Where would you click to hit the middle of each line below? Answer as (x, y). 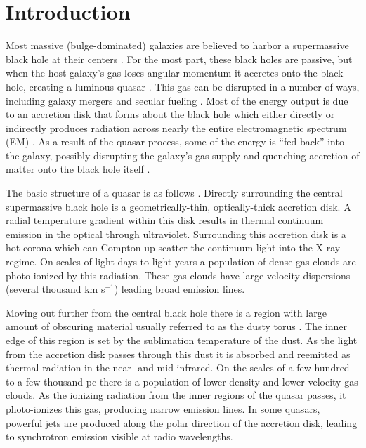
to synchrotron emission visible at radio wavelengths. (119, 436)
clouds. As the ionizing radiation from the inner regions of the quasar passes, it (176, 395)
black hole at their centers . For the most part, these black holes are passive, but (179, 59)
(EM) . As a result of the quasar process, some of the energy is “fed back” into (175, 141)
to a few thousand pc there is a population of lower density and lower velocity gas (182, 381)
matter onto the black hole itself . (78, 169)
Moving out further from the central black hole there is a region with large (166, 312)
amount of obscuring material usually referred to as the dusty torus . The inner (177, 326)
